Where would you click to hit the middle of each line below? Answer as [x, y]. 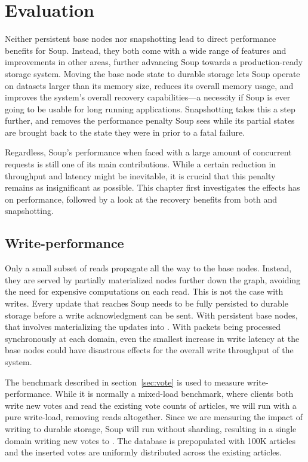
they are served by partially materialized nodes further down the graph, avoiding [153, 279]
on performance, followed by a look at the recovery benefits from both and [141, 199]
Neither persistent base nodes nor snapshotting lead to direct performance [141, 39]
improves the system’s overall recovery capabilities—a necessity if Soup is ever [148, 97]
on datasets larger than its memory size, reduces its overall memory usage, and [149, 85]
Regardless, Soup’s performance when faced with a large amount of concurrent [148, 152]
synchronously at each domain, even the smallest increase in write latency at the [152, 338]
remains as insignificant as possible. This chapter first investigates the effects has [153, 187]
